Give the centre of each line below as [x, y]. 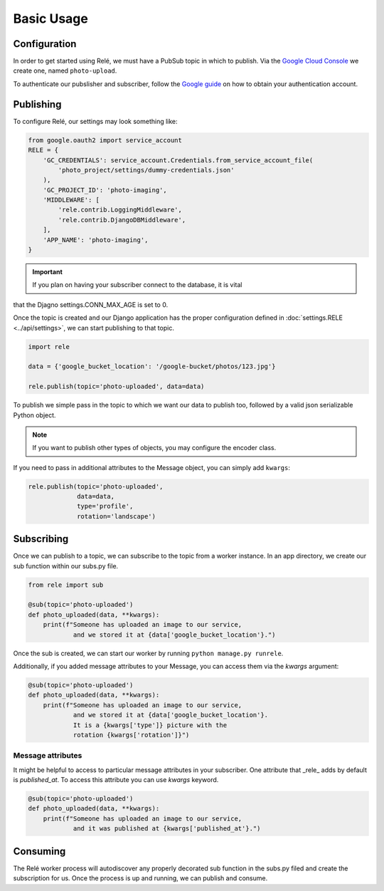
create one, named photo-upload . [65, 71]
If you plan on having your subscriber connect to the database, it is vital [137, 285]
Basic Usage [50, 19]
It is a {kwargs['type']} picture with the [150, 725]
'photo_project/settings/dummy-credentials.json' [146, 170]
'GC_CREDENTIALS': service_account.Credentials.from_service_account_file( [178, 160]
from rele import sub [66, 585]
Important [48, 272]
